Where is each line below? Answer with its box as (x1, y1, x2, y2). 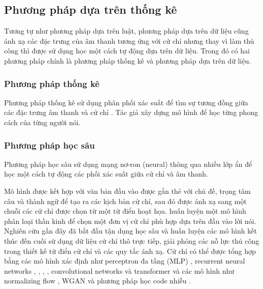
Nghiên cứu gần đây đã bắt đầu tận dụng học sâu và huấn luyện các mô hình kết (4, 225, 257, 236)
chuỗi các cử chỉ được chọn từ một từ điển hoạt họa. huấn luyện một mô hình (4, 206, 246, 216)
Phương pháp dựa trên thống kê (4, 2, 177, 17)
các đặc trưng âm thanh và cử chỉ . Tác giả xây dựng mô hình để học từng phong (4, 107, 258, 118)
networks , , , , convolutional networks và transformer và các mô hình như (4, 265, 235, 276)
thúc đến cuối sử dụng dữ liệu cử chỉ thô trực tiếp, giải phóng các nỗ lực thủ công (4, 235, 259, 246)
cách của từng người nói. (4, 117, 81, 127)
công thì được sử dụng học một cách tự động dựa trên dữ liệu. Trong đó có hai (4, 45, 250, 56)
